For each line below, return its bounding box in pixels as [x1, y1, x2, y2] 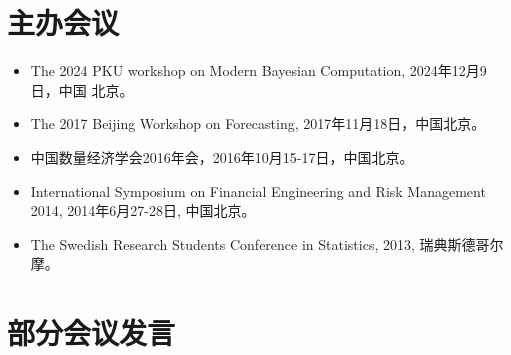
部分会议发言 [7, 312, 176, 353]
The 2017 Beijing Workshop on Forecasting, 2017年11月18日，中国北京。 [30, 113, 486, 134]
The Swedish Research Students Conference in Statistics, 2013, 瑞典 [30, 233, 448, 254]
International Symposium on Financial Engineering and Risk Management [30, 180, 486, 201]
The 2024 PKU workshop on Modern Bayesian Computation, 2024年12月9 [30, 60, 487, 81]
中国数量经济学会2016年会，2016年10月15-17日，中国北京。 [30, 146, 414, 167]
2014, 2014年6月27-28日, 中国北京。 [30, 200, 256, 221]
